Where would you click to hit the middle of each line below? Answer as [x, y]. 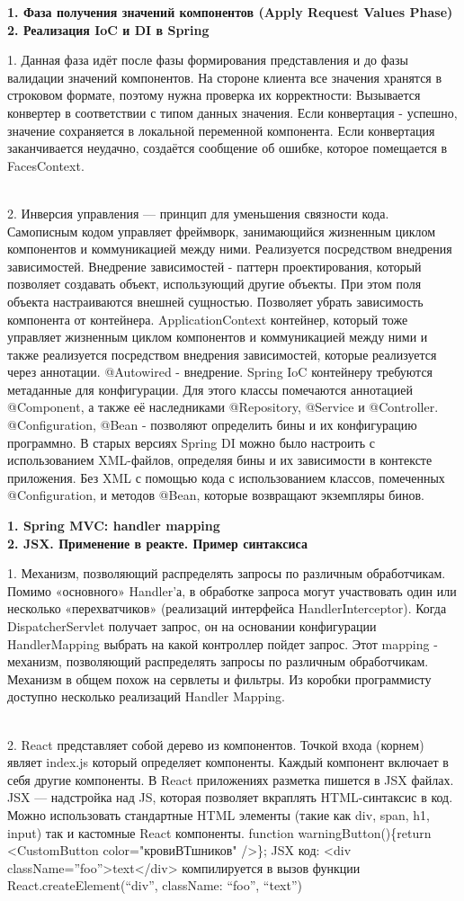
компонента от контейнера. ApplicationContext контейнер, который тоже [208, 319]
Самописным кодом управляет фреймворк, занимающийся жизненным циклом [222, 231]
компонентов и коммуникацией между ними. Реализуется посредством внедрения [230, 249]
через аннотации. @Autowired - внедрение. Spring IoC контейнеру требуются [220, 372]
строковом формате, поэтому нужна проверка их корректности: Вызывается [214, 95]
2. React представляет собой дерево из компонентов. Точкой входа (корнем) [216, 744]
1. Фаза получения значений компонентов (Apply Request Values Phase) [230, 12]
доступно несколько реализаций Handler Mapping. [146, 696]
